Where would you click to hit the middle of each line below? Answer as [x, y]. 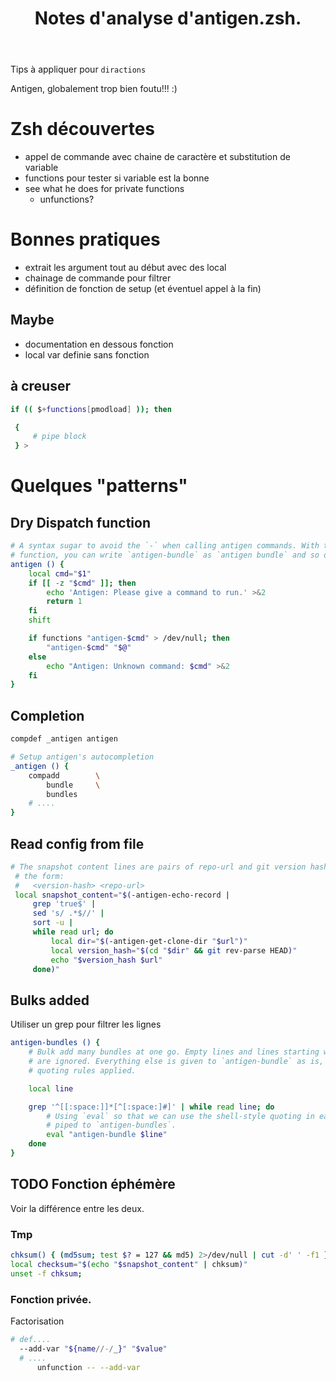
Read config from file [77, 843]
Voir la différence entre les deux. [77, 1208]
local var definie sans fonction [87, 354]
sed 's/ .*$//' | [68, 913]
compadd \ [64, 775]
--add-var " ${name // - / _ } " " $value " [93, 1348]
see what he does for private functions [104, 189]
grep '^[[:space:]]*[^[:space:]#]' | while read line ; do [151, 1107]
